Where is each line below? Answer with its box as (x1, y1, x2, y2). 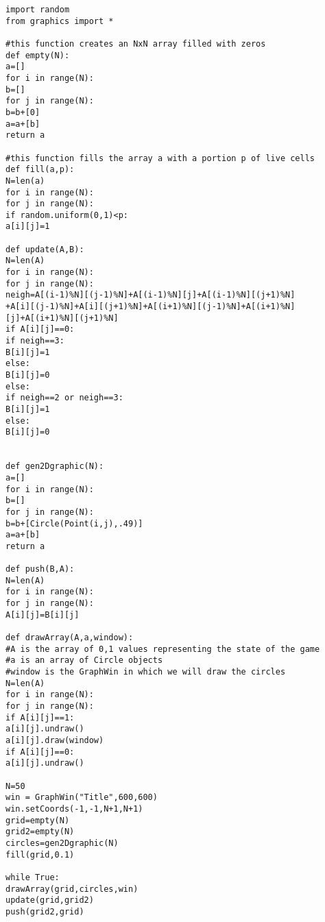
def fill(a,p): (5, 165, 75, 175)
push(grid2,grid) (5, 906, 84, 917)
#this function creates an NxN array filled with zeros (5, 38, 266, 49)
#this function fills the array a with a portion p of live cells (5, 153, 315, 163)
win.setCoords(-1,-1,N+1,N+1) (5, 803, 143, 814)
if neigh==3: (5, 336, 64, 346)
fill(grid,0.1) (5, 849, 75, 860)
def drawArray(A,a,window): (5, 633, 134, 643)
